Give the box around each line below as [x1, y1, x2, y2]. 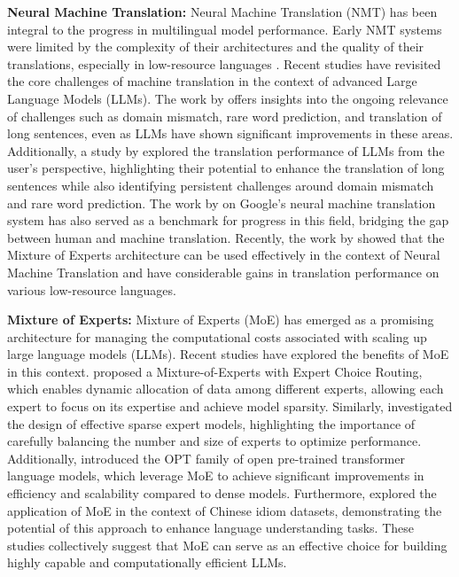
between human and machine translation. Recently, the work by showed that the [7, 228, 445, 246]
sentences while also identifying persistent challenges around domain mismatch [7, 175, 434, 194]
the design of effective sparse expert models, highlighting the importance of [7, 414, 416, 433]
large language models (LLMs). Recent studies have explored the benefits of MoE [7, 345, 449, 363]
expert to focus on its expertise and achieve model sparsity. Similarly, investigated [7, 397, 453, 416]
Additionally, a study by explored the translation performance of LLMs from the [7, 141, 445, 160]
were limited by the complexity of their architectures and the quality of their [7, 37, 424, 56]
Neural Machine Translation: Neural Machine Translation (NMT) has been [7, 3, 438, 20]
